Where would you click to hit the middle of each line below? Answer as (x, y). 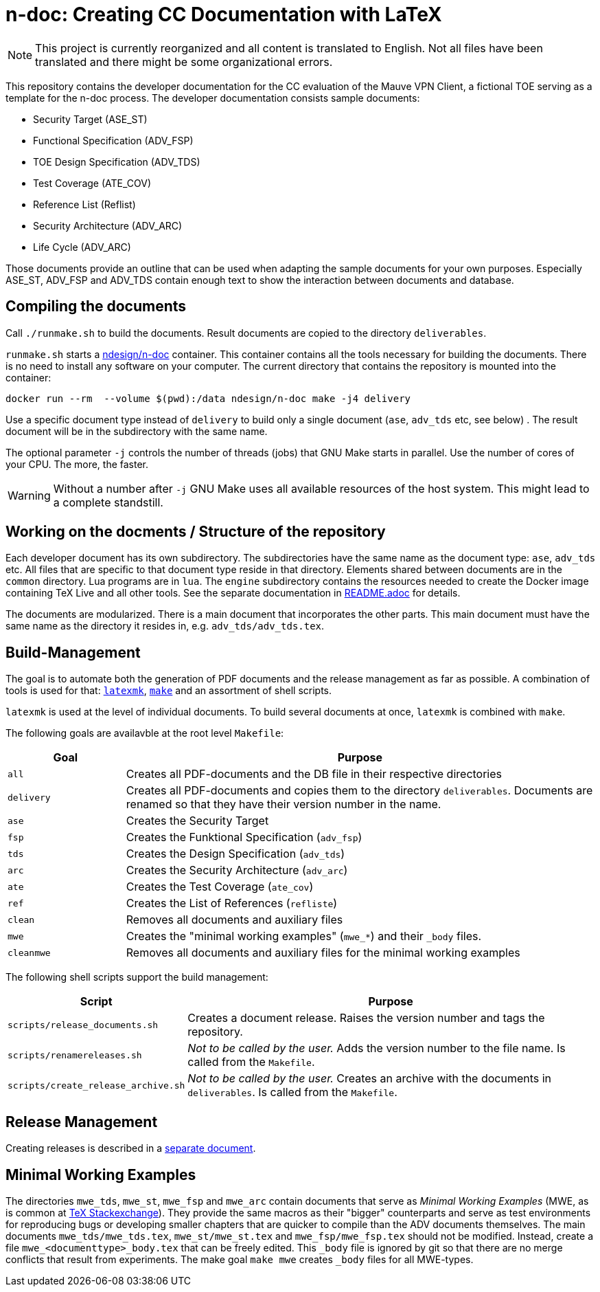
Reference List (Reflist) (84, 204)
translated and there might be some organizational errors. (184, 62)
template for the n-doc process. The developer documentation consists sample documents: (213, 98)
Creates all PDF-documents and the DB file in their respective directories (314, 774)
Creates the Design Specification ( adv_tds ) (235, 854)
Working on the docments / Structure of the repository (196, 532)
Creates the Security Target (197, 821)
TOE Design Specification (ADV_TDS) (117, 161)
